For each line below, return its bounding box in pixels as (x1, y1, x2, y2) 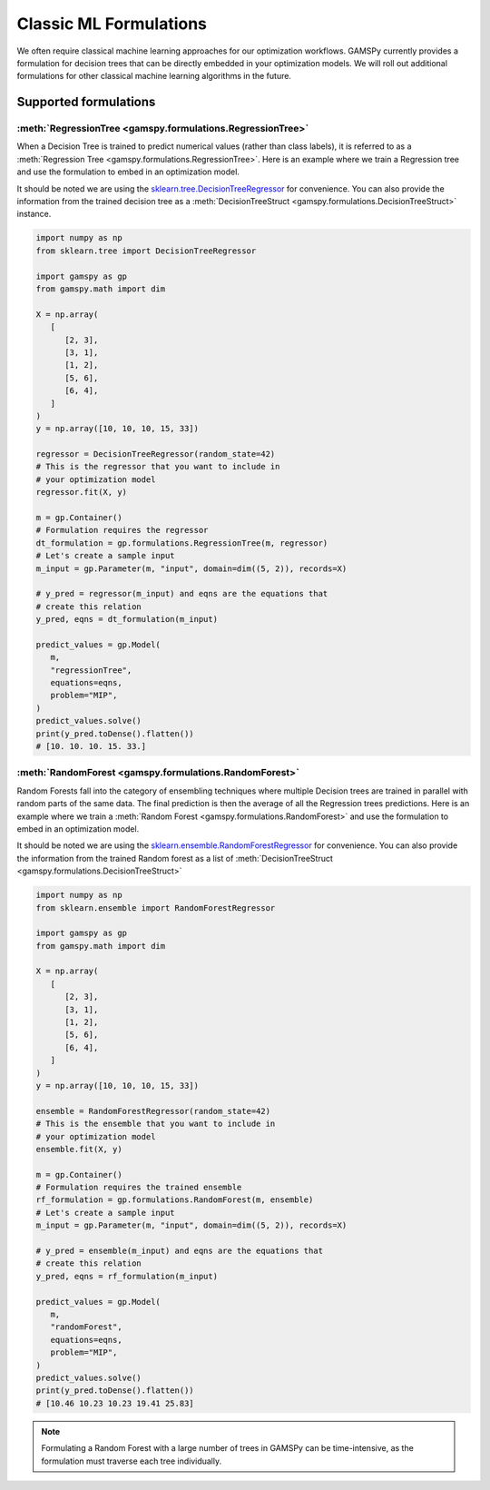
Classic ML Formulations (16, 14, 208, 34)
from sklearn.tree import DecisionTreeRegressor (35, 245, 257, 256)
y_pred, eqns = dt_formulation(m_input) (35, 614, 218, 625)
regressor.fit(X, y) (35, 487, 127, 498)
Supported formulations (16, 94, 156, 110)
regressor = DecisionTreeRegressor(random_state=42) (35, 449, 276, 459)
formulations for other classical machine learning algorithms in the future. (16, 71, 292, 82)
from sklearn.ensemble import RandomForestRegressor (35, 903, 276, 913)
